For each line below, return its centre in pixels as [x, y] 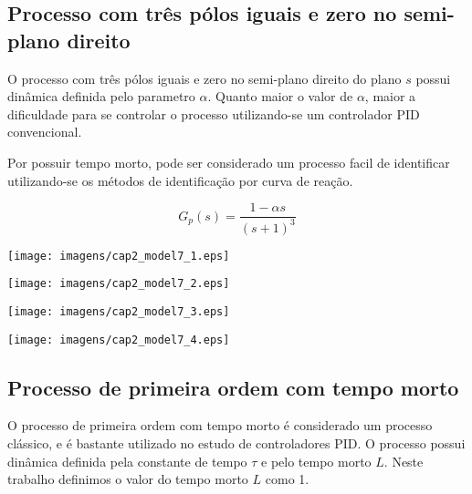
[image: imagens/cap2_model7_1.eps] [119, 256]
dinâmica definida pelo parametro [101, 96]
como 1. [287, 479]
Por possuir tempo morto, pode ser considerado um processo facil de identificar [229, 162]
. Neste [404, 461]
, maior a [390, 96]
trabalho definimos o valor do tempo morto [128, 479]
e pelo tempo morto [316, 461]
